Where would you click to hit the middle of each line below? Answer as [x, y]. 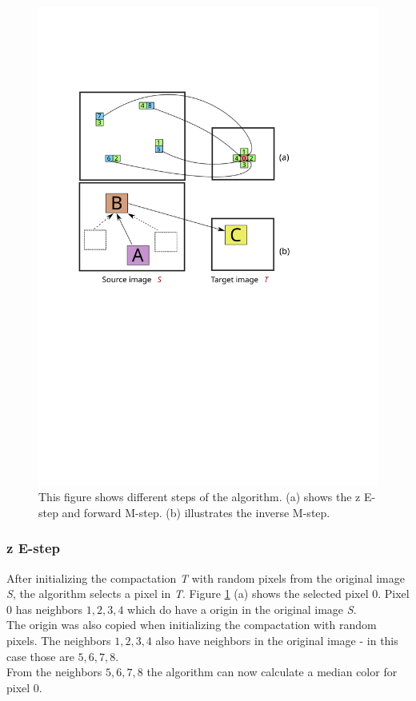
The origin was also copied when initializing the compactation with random [192, 625]
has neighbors [49, 609]
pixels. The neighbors [59, 641]
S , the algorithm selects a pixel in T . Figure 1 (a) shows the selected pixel [188, 593]
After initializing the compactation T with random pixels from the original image [206, 578]
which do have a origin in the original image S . [242, 609]
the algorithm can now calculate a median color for [272, 672]
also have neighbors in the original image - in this [277, 641]
